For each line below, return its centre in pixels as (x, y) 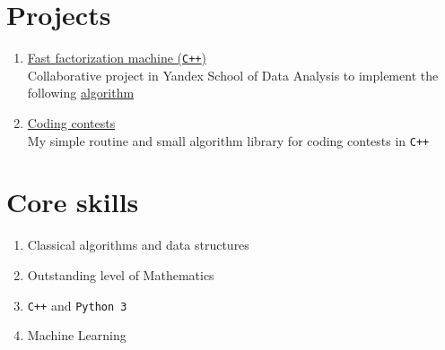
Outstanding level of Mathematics (121, 274)
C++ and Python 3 (77, 305)
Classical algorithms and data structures (138, 245)
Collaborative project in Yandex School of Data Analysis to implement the (233, 75)
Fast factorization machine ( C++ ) (117, 58)
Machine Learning (77, 335)
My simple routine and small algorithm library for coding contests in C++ (228, 140)
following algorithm (81, 93)
